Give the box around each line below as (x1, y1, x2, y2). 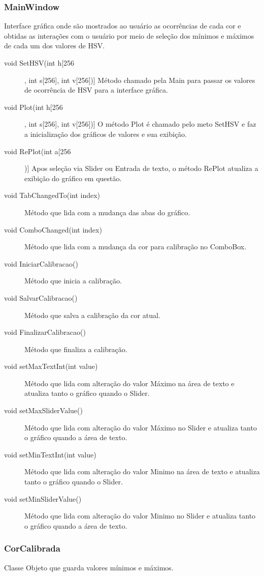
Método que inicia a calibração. (24, 275, 122, 286)
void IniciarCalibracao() (4, 258, 78, 269)
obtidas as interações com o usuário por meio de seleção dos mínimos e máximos (4, 30, 254, 41)
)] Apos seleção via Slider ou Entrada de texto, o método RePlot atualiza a (24, 163, 258, 174)
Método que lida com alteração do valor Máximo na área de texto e (24, 378, 235, 388)
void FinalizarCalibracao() (4, 327, 86, 337)
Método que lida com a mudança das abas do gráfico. (24, 207, 190, 217)
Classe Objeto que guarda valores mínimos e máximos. (4, 562, 174, 572)
